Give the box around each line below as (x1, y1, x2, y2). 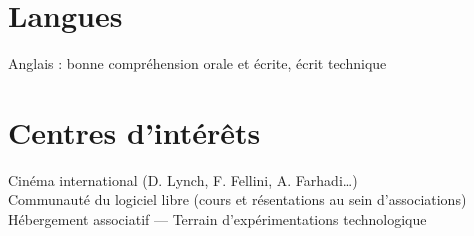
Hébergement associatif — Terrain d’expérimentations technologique (8, 209, 427, 230)
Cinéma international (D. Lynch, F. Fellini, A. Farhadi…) (8, 169, 358, 190)
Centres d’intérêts (8, 111, 261, 152)
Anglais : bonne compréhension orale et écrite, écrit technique (8, 53, 387, 74)
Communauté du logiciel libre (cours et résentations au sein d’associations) (8, 189, 467, 210)
